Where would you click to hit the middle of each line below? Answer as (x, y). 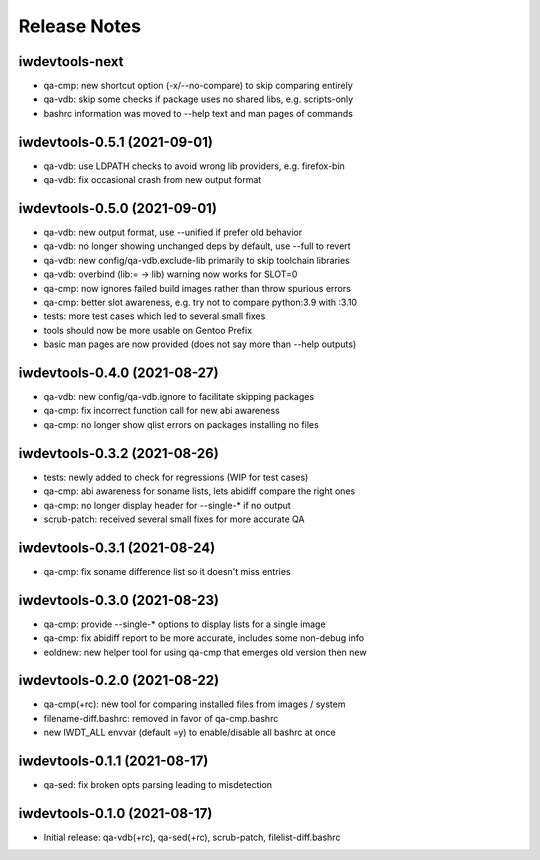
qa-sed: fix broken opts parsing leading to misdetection (158, 785)
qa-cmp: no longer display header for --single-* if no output (167, 505)
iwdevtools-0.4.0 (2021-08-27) (118, 372)
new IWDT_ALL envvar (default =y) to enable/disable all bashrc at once (189, 732)
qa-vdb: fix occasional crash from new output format (152, 180)
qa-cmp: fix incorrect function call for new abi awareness (161, 411)
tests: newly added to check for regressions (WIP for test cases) (176, 477)
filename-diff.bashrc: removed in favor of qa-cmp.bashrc (161, 718)
